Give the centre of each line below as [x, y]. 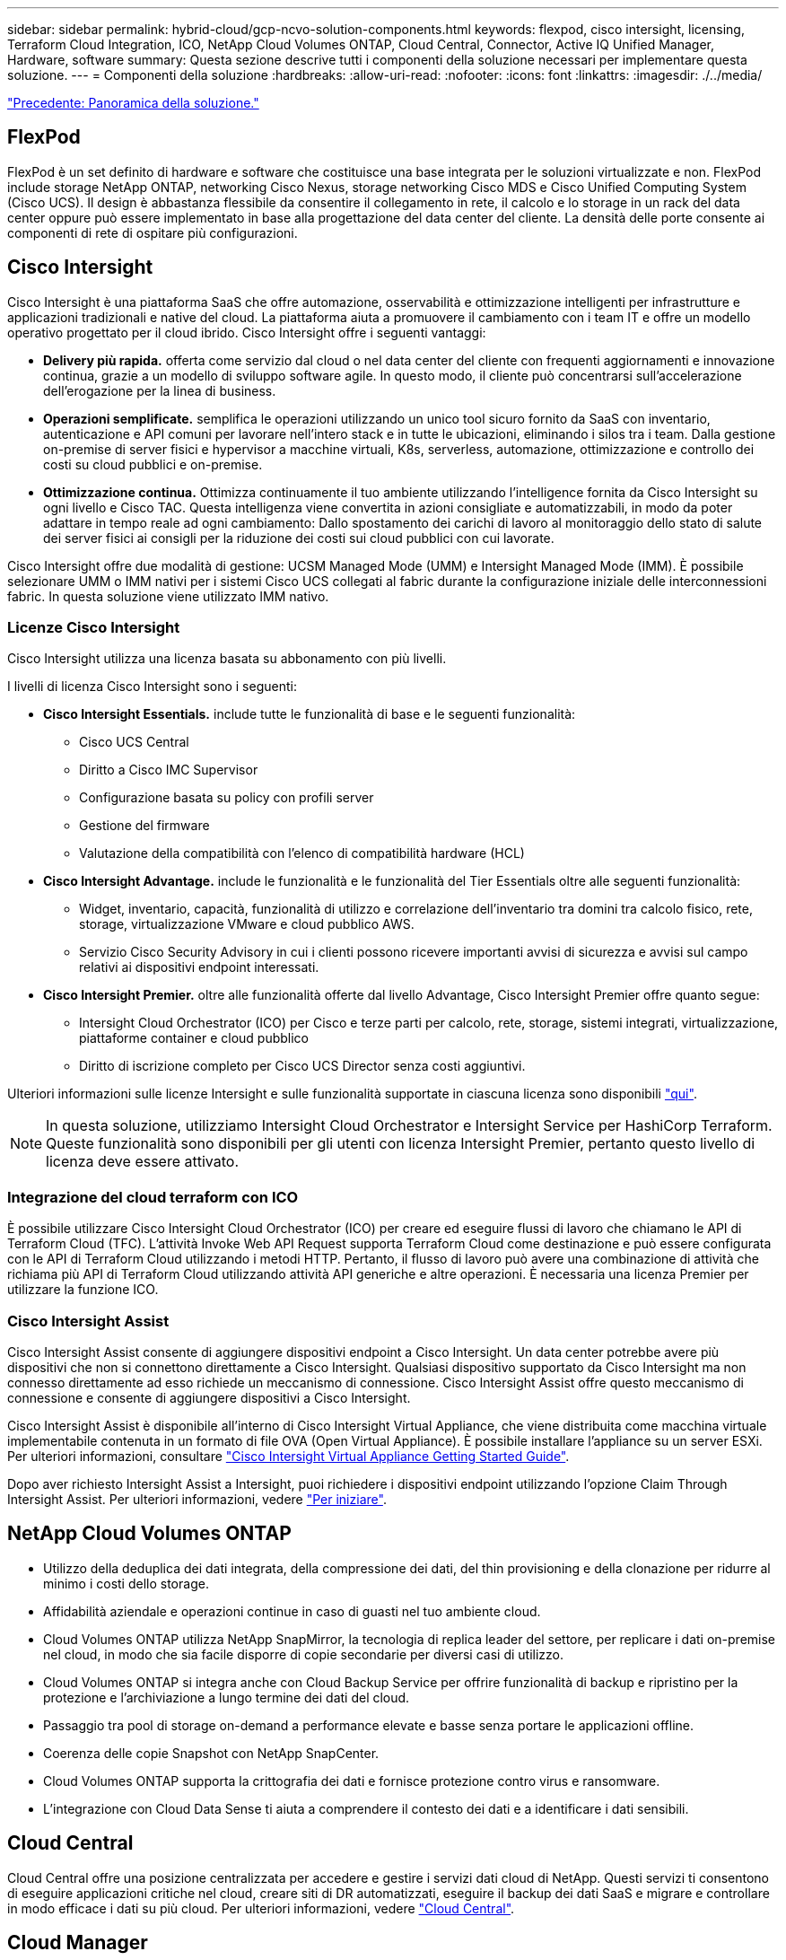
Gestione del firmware [144, 826]
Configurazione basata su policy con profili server [227, 798]
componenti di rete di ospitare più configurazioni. [153, 232]
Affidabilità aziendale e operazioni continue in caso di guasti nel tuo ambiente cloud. [292, 1611]
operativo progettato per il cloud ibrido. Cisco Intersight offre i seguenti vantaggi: [247, 332]
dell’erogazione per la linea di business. [160, 390]
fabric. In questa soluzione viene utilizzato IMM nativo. [168, 596]
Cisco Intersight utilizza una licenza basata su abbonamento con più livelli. [227, 659]
